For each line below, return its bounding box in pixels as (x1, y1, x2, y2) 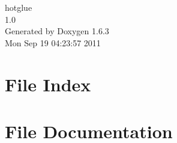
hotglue (5, 1, 32, 13)
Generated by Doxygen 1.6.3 (5, 25, 109, 37)
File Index (5, 71, 91, 96)
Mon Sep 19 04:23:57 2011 (5, 36, 101, 49)
